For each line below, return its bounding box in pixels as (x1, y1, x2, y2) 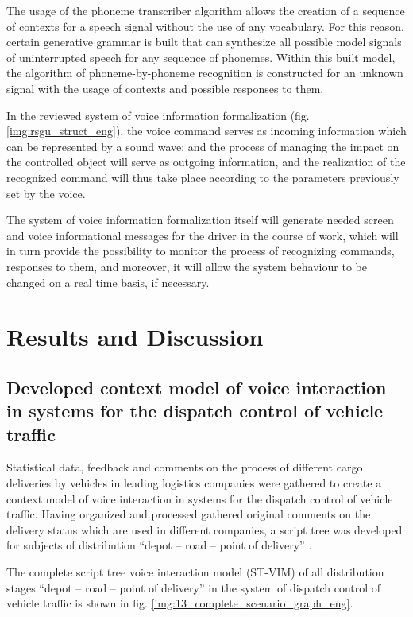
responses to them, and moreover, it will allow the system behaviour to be (6, 258, 367, 274)
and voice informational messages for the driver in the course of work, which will (6, 227, 399, 243)
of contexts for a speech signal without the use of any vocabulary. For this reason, (6, 17, 404, 34)
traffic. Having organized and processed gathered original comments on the (6, 506, 371, 522)
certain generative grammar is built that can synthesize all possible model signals (6, 33, 402, 50)
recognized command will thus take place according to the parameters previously (6, 169, 399, 185)
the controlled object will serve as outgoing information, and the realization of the (6, 153, 406, 170)
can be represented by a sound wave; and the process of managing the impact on (6, 138, 399, 154)
